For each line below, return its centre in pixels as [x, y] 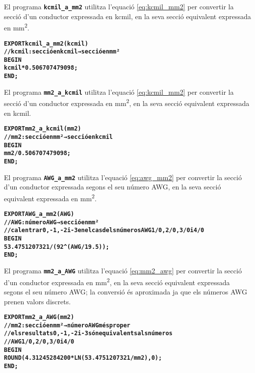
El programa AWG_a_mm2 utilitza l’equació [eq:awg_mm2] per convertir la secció [123, 177]
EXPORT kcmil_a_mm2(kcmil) [46, 43]
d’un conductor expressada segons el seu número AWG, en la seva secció [113, 187]
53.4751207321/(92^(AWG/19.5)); [57, 247]
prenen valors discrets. [38, 301]
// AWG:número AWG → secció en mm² [51, 222]
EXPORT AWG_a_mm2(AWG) [39, 214]
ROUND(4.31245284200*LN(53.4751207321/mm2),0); [83, 358]
